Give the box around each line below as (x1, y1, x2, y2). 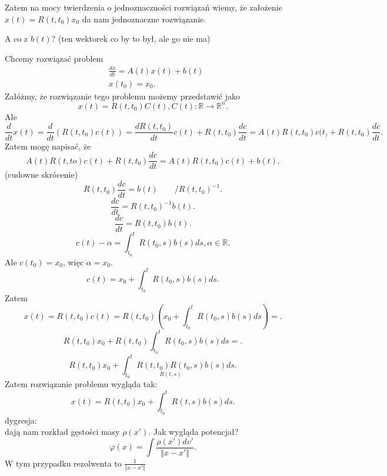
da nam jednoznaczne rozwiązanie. (82, 12, 206, 25)
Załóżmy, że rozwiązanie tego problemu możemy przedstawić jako (5, 89, 240, 102)
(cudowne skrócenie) (5, 168, 78, 181)
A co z (5, 32, 28, 45)
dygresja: (5, 414, 37, 426)
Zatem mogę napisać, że (5, 139, 91, 152)
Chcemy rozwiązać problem (5, 52, 104, 64)
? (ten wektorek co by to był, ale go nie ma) (51, 32, 211, 45)
